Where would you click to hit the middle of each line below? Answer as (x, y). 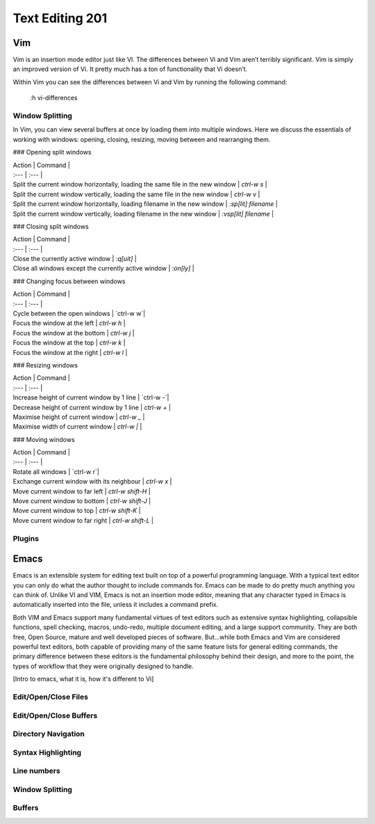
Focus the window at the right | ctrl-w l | (70, 352)
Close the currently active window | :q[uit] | (75, 259)
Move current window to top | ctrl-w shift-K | (77, 511)
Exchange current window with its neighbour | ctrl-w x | (92, 482)
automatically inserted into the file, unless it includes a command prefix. (116, 605)
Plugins (26, 538)
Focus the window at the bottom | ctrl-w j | (74, 333)
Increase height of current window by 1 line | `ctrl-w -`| (91, 397)
